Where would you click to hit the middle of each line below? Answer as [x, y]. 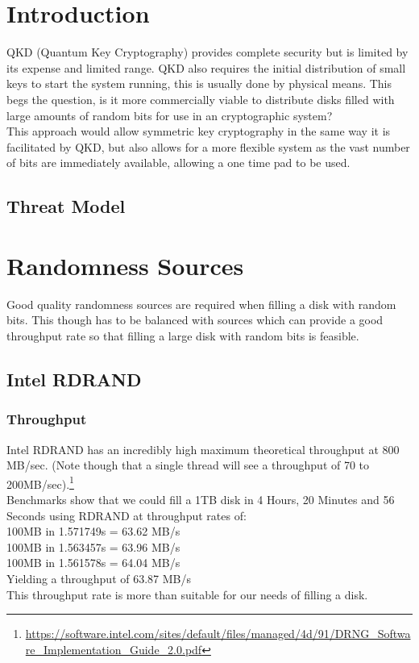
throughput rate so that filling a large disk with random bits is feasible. [183, 335]
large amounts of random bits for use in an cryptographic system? [170, 115]
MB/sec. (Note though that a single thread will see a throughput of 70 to [188, 465]
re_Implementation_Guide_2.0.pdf [114, 649]
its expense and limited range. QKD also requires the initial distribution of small [206, 67]
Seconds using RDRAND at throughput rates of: [127, 515]
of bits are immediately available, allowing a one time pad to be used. [178, 163]
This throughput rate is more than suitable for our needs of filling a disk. [187, 594]
